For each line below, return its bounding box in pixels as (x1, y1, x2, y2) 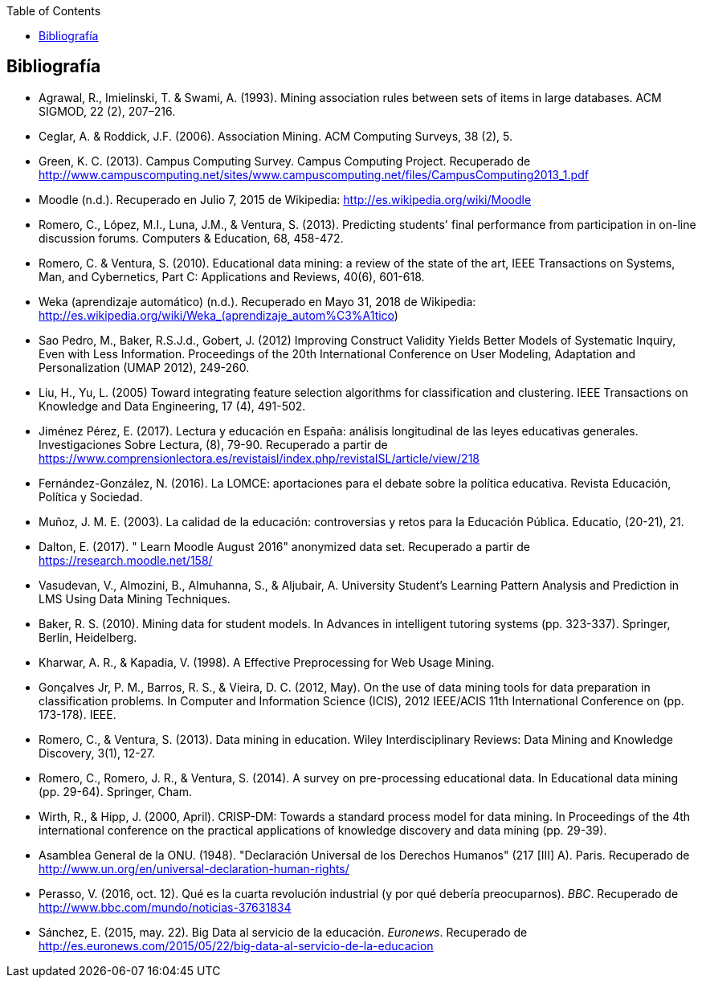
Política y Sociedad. (39, 489, 143, 504)
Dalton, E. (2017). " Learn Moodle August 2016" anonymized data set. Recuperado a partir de (39, 539, 530, 553)
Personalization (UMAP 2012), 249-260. (39, 360, 250, 374)
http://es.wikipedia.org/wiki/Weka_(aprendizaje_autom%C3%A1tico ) (39, 308, 398, 322)
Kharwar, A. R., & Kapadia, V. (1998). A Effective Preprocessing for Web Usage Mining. (39, 655, 495, 669)
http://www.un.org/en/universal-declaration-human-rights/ (39, 861, 349, 876)
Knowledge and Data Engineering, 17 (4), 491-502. (39, 398, 306, 413)
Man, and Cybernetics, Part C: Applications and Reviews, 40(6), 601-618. (39, 269, 425, 284)
